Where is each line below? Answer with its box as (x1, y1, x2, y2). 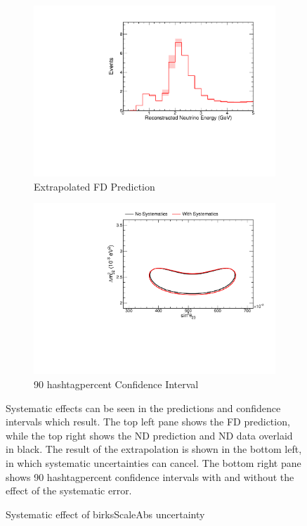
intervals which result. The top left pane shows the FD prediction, (6, 414, 290, 429)
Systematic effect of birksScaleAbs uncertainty (6, 506, 205, 521)
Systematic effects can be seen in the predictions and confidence (6, 400, 281, 415)
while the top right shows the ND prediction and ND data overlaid (6, 428, 293, 442)
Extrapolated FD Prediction (34, 179, 155, 193)
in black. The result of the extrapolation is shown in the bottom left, (6, 442, 302, 456)
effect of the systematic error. (6, 483, 132, 498)
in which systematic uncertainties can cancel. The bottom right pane (6, 455, 301, 470)
